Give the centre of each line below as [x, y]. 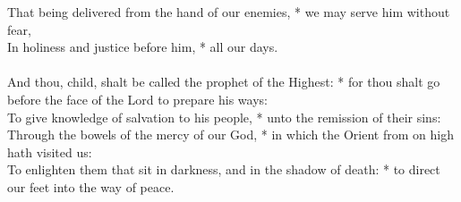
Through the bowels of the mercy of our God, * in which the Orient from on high [230, 135]
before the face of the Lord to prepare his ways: [137, 99]
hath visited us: [50, 151]
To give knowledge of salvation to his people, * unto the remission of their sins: [224, 117]
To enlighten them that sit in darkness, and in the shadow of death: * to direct [224, 169]
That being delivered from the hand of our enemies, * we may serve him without [229, 12]
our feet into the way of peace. [91, 186]
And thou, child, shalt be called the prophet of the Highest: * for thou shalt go [224, 82]
